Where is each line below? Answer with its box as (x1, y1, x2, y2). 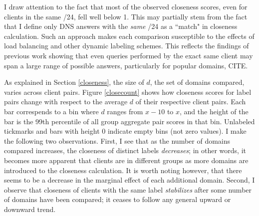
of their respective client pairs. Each (135, 96, 246, 107)
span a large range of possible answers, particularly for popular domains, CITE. (4, 60, 248, 70)
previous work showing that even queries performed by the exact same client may (4, 50, 253, 60)
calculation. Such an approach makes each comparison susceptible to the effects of (4, 30, 255, 41)
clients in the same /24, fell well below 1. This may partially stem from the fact (4, 11, 248, 21)
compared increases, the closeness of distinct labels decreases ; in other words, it (4, 145, 246, 156)
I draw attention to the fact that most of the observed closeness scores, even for (4, 1, 248, 11)
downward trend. (4, 204, 56, 214)
